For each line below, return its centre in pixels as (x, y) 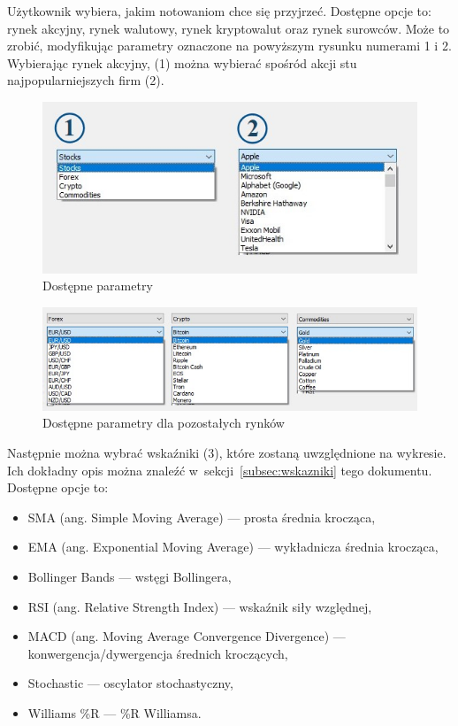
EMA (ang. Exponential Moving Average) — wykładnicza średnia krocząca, (233, 547)
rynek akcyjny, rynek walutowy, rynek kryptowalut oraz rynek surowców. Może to (229, 28)
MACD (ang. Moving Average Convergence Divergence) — (187, 636)
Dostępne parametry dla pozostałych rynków (164, 423)
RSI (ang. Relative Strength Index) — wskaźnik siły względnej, (200, 606)
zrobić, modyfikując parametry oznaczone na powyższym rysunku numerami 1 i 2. (229, 46)
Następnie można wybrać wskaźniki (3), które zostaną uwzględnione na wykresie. (227, 452)
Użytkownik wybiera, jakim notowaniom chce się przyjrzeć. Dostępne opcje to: (219, 11)
